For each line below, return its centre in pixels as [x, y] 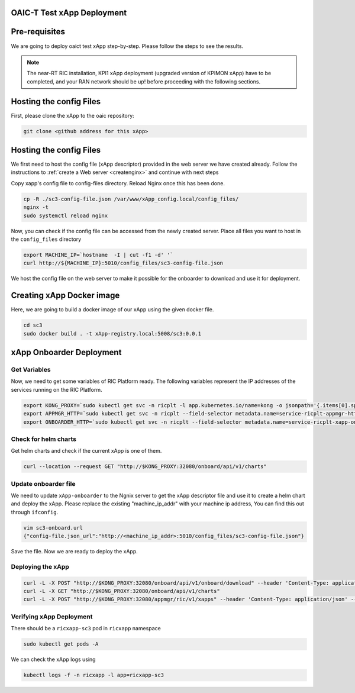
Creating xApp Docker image [65, 296]
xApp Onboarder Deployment [66, 352]
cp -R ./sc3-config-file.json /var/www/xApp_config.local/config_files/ [131, 199]
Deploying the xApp [40, 566]
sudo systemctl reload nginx [66, 215]
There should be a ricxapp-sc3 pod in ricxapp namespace [86, 628]
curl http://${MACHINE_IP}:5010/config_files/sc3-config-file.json [123, 263]
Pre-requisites [38, 32]
